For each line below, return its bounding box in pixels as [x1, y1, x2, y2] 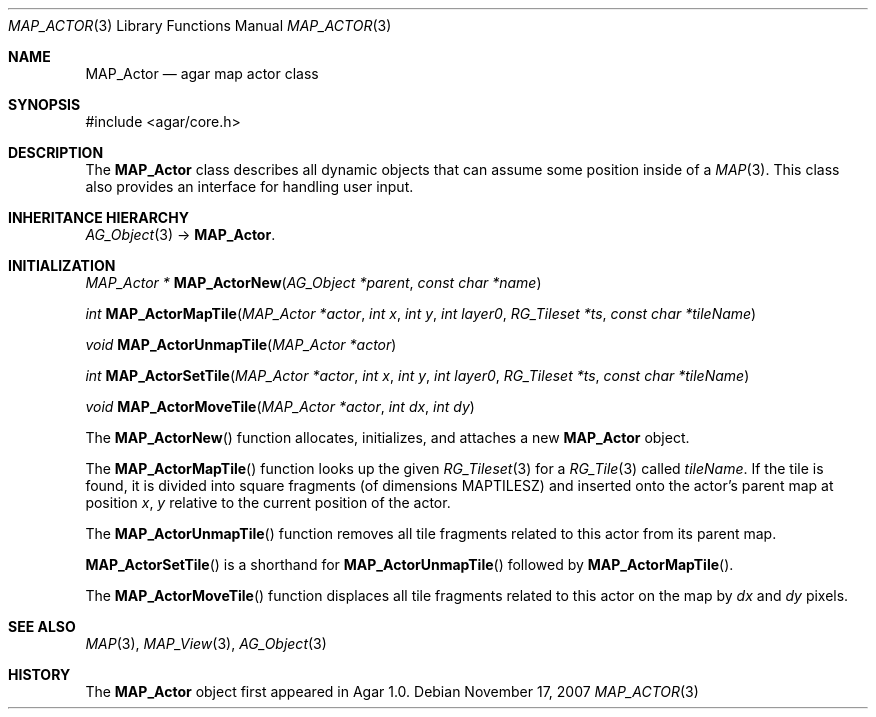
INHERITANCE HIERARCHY [8, 209, 189, 226]
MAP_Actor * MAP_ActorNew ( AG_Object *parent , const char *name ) [85, 274, 542, 291]
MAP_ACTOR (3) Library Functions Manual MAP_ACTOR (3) [8, 17, 392, 34]
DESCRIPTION [8, 144, 104, 161]
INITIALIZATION [8, 257, 116, 274]
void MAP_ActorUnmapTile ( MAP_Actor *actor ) [85, 336, 397, 353]
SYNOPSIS [8, 96, 81, 113]
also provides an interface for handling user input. [85, 178, 414, 195]
